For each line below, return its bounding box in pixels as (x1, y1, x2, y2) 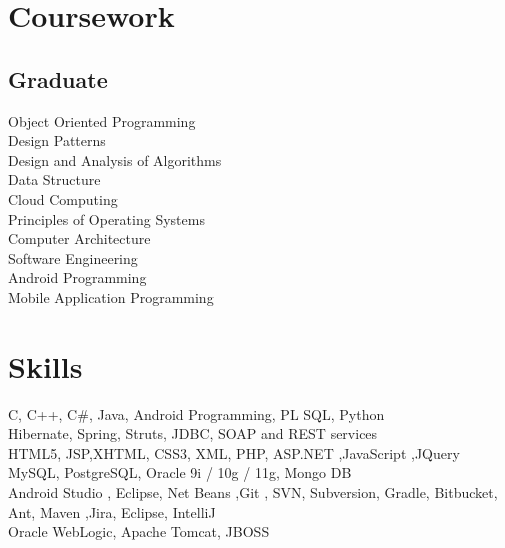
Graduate (8, 63, 108, 94)
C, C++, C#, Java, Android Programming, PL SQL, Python (8, 403, 385, 424)
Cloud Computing (8, 188, 118, 209)
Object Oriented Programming (8, 110, 196, 131)
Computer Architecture (8, 228, 151, 249)
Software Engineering (8, 247, 138, 268)
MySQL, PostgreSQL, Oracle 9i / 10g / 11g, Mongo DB (8, 462, 352, 483)
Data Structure (8, 169, 101, 190)
